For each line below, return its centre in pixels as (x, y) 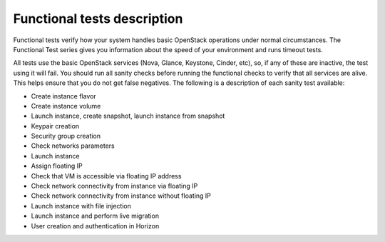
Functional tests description (98, 19)
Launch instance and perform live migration (95, 216)
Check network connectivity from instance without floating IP (121, 196)
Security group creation (66, 136)
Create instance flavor (63, 96)
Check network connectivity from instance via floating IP (114, 186)
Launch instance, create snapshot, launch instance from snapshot (128, 116)
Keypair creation (55, 126)
